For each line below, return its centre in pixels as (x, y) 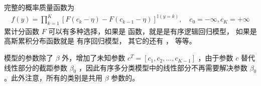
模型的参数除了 (29, 58)
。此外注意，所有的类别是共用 (53, 78)
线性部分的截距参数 (36, 67)
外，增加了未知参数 (94, 58)
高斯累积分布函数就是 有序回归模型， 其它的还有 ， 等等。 (100, 41)
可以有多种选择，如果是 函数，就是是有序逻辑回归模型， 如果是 (153, 31)
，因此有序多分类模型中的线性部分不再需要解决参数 (163, 67)
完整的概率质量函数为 (39, 7)
